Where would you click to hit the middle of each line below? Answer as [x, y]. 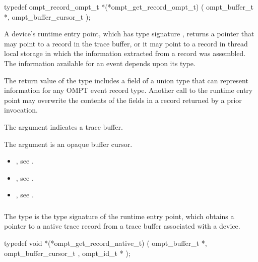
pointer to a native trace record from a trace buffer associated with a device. [122, 226]
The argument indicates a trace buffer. [63, 126]
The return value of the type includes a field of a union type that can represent [126, 80]
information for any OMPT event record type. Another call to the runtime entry [128, 90]
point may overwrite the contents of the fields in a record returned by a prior [123, 100]
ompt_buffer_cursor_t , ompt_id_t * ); [67, 253]
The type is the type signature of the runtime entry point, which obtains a [119, 216]
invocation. [21, 110]
